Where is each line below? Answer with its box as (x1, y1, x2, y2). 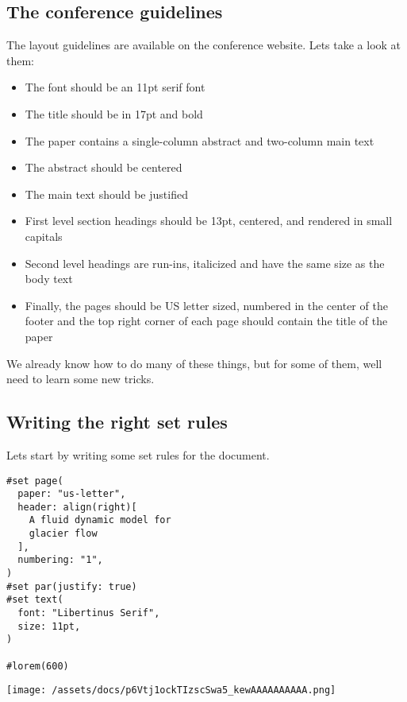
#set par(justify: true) (6, 580, 137, 592)
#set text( (6, 594, 63, 606)
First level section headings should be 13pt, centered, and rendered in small (25, 212, 393, 229)
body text (25, 270, 73, 287)
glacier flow (29, 528, 98, 540)
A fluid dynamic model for (29, 514, 171, 526)
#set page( (6, 475, 63, 487)
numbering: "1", (17, 554, 103, 566)
